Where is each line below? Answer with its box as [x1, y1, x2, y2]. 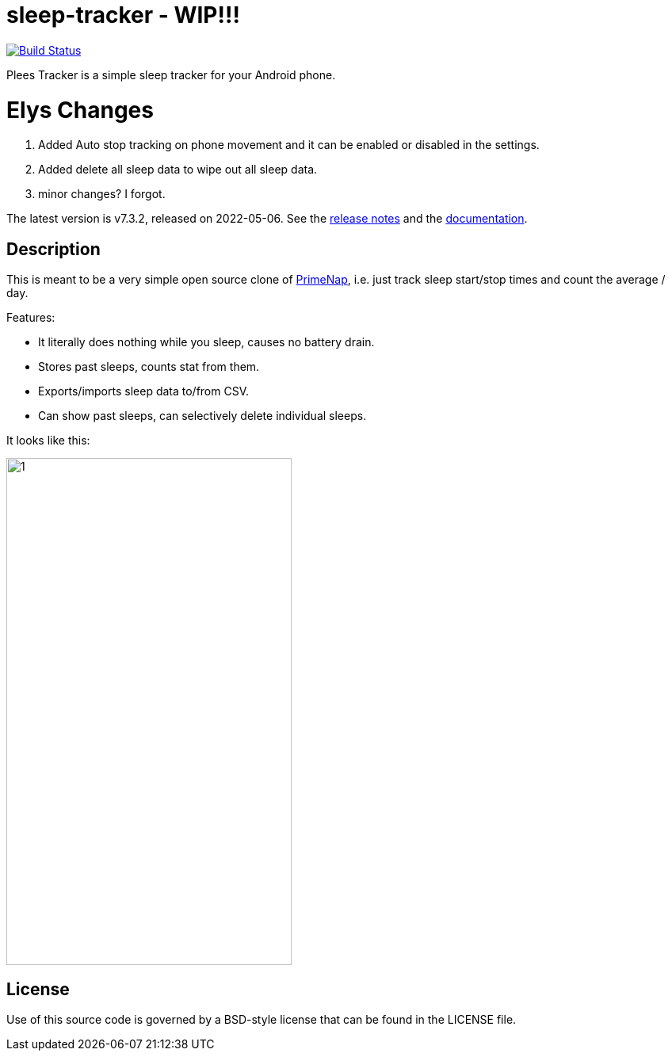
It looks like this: [6, 433, 90, 448]
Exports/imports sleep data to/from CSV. [38, 384, 250, 399]
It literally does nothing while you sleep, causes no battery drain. [38, 335, 375, 349]
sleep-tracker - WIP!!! [6, 2, 240, 29]
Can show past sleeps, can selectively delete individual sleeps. [38, 409, 367, 423]
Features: [6, 311, 55, 325]
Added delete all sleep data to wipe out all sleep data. [38, 162, 318, 177]
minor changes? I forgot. [38, 187, 166, 201]
